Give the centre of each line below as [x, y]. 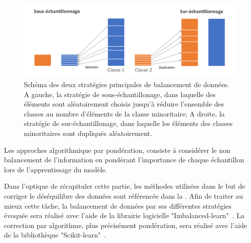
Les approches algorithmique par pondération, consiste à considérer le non [117, 150]
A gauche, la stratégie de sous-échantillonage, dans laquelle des [120, 94]
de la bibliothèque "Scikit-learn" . [55, 235]
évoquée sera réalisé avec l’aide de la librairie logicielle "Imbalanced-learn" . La [124, 215]
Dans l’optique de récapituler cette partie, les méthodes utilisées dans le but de [125, 186]
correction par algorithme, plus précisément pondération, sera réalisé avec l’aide [125, 225]
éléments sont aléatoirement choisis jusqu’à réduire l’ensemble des [124, 104]
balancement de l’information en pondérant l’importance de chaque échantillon [124, 160]
